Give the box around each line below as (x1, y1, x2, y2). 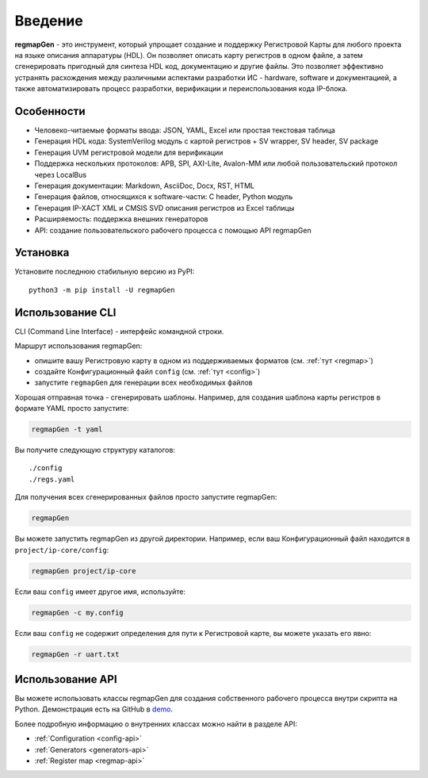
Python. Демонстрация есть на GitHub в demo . (14, 704, 174, 714)
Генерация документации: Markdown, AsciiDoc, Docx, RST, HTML (34, 181, 255, 190)
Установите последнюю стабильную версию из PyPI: (14, 266, 195, 277)
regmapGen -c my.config (31, 607, 124, 617)
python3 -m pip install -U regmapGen (29, 286, 176, 294)
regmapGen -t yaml (31, 425, 103, 434)
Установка (14, 246, 70, 259)
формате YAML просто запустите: (14, 404, 129, 413)
